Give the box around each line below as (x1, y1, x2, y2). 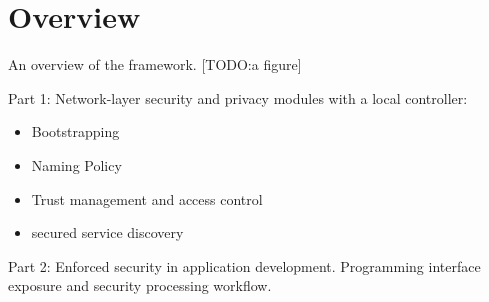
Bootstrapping (31, 121, 120, 142)
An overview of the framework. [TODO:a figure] (8, 54, 302, 75)
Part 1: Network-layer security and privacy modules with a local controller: (8, 87, 468, 108)
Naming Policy (31, 154, 122, 175)
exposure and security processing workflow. (8, 275, 272, 296)
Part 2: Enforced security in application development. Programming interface (8, 255, 481, 276)
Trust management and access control (31, 188, 263, 209)
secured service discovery (31, 222, 184, 243)
